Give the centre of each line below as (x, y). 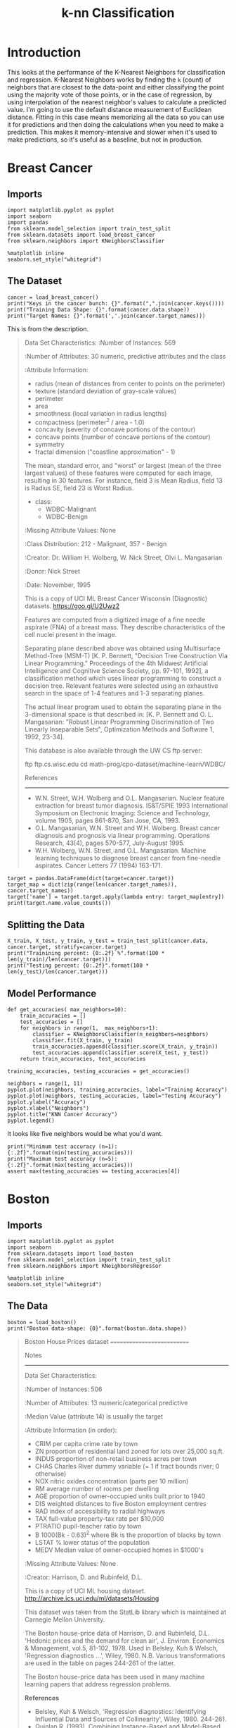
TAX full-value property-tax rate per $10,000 (99, 1518)
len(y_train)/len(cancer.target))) (59, 960)
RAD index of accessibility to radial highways (100, 1511)
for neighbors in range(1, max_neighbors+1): (89, 1028)
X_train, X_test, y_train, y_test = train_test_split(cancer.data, (108, 941)
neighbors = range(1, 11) (45, 1084)
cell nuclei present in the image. (71, 635)
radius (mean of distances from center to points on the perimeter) (130, 383)
